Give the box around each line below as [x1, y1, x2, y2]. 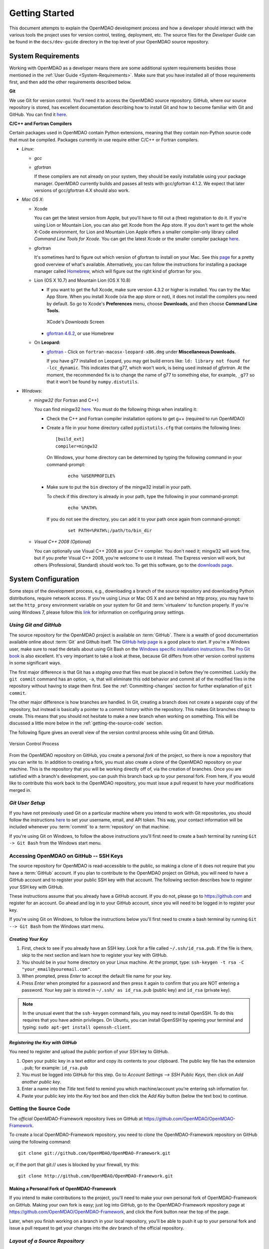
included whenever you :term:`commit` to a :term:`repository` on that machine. [9, 824, 170, 830]
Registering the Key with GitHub [9, 1039, 77, 1045]
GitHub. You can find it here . [9, 111, 67, 117]
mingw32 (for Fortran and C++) [34, 397, 99, 403]
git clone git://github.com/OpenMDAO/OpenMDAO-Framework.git [18, 1151, 170, 1156]
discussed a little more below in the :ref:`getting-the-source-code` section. [9, 720, 163, 726]
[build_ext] [55, 436, 85, 442]
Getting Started [9, 7, 75, 18]
